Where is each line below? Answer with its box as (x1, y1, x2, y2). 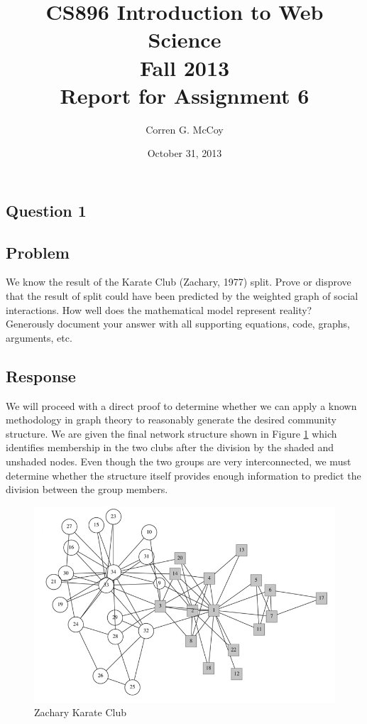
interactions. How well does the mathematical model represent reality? (6, 302, 312, 317)
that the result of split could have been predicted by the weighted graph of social (6, 288, 358, 303)
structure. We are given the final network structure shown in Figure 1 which (6, 426, 337, 441)
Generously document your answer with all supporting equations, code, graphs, (6, 316, 350, 331)
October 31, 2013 (147, 146, 222, 161)
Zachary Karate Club (34, 705, 126, 720)
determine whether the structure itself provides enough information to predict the (6, 468, 361, 482)
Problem (6, 241, 70, 263)
